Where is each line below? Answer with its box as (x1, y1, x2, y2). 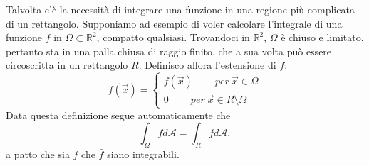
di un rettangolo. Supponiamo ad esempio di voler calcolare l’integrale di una (6, 16, 343, 31)
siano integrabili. (107, 147, 180, 162)
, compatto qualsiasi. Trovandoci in (96, 30, 250, 45)
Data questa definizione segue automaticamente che (6, 107, 231, 122)
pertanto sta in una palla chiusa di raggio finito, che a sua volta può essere (6, 43, 332, 58)
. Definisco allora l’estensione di (138, 57, 276, 72)
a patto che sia (6, 147, 70, 162)
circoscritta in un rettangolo (6, 57, 128, 72)
